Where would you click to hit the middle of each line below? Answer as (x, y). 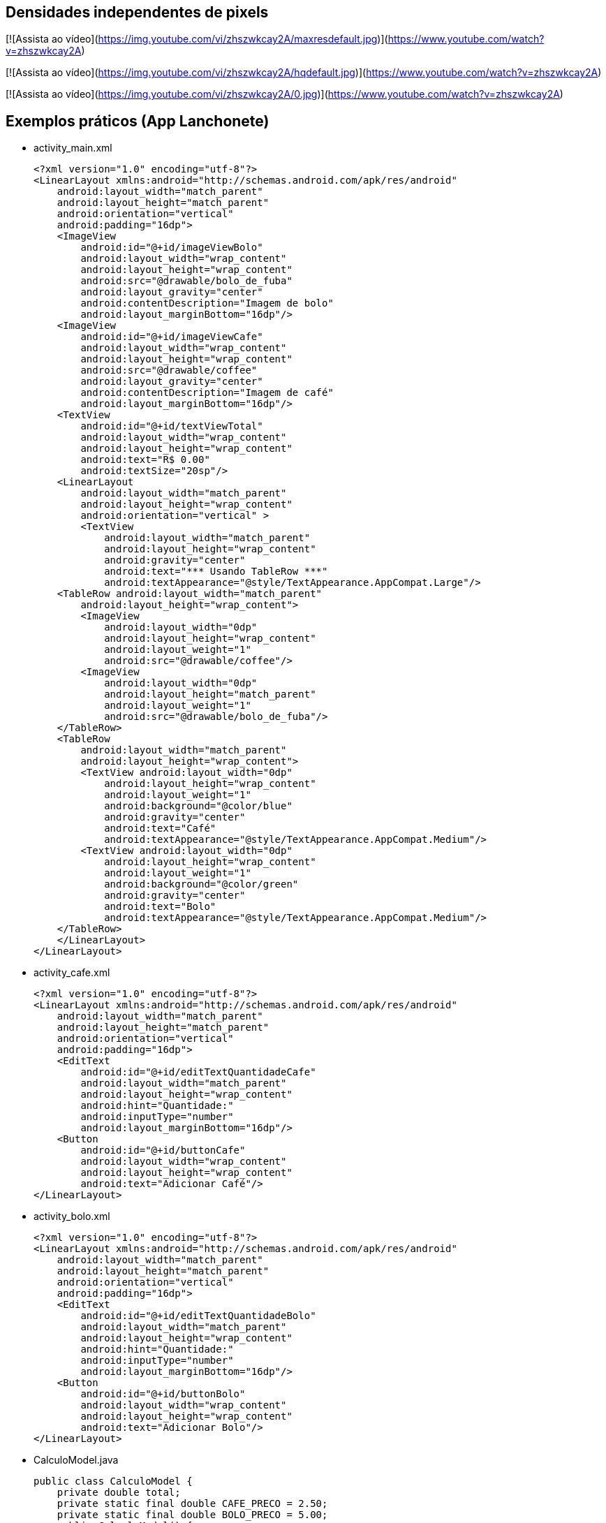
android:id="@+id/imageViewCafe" (172, 337)
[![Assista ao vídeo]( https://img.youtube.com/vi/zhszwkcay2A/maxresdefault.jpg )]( (197, 39)
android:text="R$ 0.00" (145, 460)
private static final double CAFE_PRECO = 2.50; (192, 1504)
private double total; (119, 1493)
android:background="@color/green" (201, 884)
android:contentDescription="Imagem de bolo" (207, 303)
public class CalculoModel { (113, 1481)
